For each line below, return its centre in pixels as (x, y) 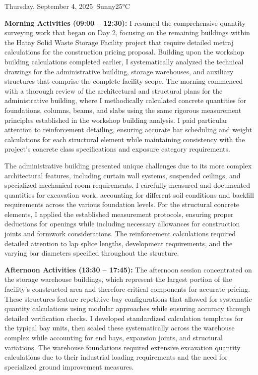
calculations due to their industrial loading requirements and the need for (116, 357)
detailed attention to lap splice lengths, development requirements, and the (119, 243)
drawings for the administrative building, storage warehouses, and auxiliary (119, 71)
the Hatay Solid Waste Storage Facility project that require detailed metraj (119, 42)
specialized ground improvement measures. (69, 366)
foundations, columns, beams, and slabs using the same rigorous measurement (123, 110)
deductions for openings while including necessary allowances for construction (122, 224)
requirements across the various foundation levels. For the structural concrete (122, 204)
